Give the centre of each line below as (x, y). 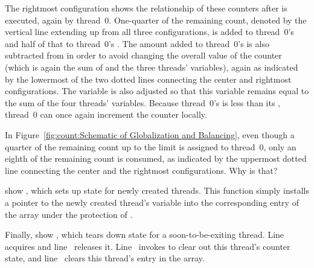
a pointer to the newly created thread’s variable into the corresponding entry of (152, 202)
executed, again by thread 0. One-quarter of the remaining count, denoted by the (156, 20)
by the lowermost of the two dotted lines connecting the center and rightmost (148, 79)
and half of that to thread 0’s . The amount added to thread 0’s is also (137, 43)
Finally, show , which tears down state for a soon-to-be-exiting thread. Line (145, 235)
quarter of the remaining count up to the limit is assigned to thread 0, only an (151, 146)
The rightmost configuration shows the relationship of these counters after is (146, 8)
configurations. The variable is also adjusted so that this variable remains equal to (157, 91)
